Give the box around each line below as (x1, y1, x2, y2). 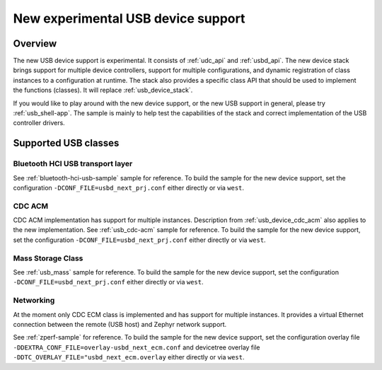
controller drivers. (13, 119, 65, 127)
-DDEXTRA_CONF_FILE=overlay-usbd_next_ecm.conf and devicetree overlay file (13, 343, 260, 352)
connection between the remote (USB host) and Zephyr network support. (13, 320, 227, 328)
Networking (13, 296, 55, 306)
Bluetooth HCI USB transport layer (13, 159, 133, 169)
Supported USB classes (13, 137, 120, 149)
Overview (13, 37, 57, 50)
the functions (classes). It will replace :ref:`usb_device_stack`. (13, 86, 193, 95)
